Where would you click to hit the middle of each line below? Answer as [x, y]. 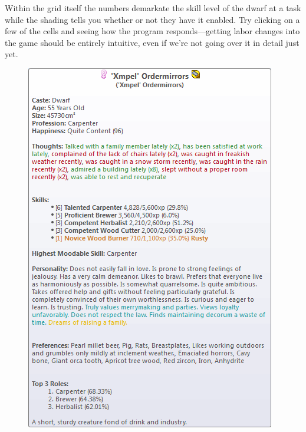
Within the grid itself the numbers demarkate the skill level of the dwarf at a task [153, 8]
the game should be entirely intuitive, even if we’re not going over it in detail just [152, 42]
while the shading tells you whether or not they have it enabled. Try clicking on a [152, 19]
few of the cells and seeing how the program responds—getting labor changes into [152, 31]
